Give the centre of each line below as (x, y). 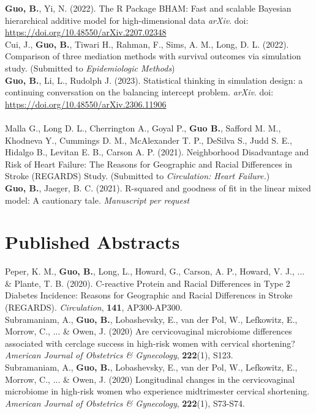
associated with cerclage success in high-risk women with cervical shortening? (150, 343)
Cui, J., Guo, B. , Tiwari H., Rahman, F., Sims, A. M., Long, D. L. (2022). (147, 44)
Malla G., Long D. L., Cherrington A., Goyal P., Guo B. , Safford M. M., (143, 128)
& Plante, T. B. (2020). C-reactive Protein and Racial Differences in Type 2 (148, 283)
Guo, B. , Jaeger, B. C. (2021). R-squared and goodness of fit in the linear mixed (158, 187)
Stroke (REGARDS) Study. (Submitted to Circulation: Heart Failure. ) (137, 176)
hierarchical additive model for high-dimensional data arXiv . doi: (127, 20)
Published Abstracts (92, 242)
